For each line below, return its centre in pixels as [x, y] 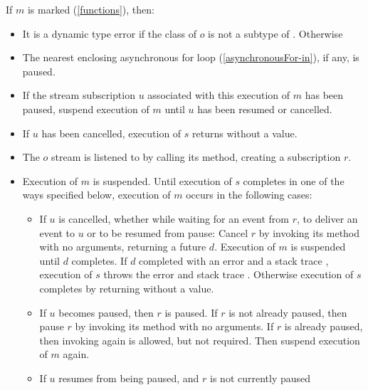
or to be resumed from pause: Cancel [168, 232]
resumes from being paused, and [129, 378]
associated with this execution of [219, 95]
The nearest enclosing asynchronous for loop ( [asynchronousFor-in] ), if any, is [191, 57]
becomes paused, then [106, 312]
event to [57, 232]
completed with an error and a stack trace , [234, 260]
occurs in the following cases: [249, 195]
